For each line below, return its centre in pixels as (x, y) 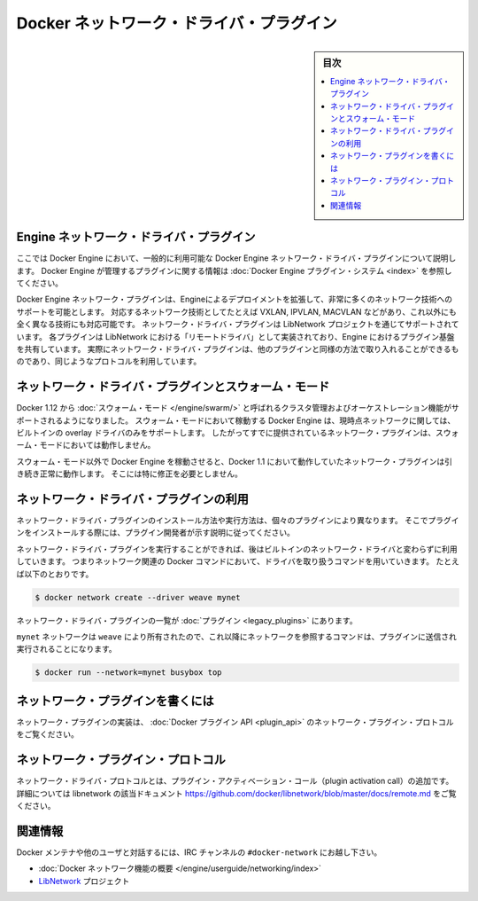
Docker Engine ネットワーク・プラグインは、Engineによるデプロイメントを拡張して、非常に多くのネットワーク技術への (235, 299)
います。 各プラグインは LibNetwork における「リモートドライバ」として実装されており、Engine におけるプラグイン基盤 (235, 336)
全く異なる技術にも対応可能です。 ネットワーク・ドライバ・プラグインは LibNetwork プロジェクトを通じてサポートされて (238, 325)
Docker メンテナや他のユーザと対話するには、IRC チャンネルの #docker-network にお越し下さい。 (199, 852)
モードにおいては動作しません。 (97, 445)
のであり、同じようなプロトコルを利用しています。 (109, 361)
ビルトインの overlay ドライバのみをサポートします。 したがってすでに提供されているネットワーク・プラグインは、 (226, 433)
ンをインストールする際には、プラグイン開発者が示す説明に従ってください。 (156, 533)
